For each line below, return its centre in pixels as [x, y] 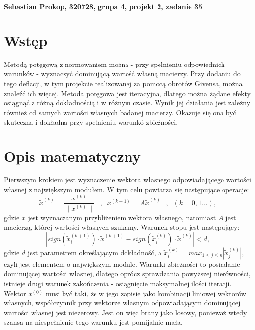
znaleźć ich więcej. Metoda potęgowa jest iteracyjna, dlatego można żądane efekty [127, 93]
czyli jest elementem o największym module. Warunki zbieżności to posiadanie [122, 264]
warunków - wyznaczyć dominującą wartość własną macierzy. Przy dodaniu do [122, 74]
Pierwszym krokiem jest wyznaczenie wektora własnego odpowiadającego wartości [127, 179]
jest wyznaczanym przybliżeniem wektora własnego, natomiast [122, 217]
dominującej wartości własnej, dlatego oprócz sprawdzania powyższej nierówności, [127, 274]
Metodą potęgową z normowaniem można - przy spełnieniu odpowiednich [114, 64]
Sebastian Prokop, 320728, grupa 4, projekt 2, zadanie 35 [103, 6]
